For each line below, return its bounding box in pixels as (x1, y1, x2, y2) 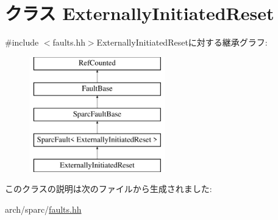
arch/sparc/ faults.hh (5, 202, 82, 215)
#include (5, 36, 39, 49)
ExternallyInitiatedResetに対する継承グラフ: (96, 36, 268, 49)
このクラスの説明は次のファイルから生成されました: (5, 182, 212, 195)
